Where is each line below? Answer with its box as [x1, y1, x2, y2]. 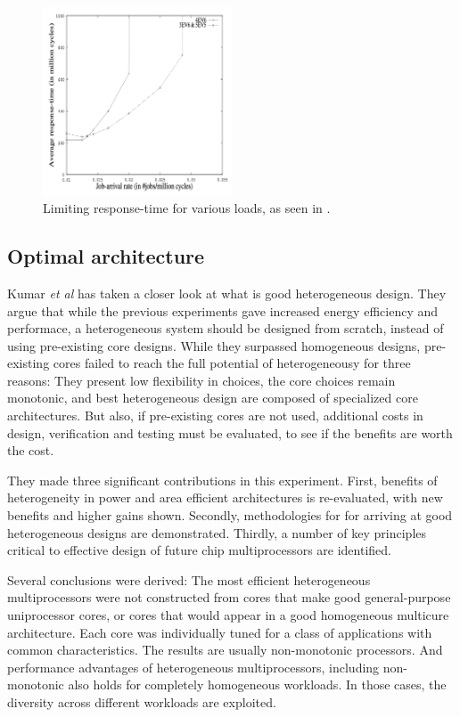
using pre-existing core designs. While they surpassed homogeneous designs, [7, 336, 421, 354]
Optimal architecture [7, 242, 205, 270]
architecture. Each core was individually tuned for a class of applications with [7, 623, 432, 641]
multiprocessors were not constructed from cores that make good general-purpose [7, 588, 451, 607]
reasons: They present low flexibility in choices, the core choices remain [7, 371, 396, 389]
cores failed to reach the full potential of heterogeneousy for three [53, 354, 411, 372]
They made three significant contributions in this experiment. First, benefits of [7, 470, 438, 489]
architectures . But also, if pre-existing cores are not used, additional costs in [7, 406, 423, 425]
